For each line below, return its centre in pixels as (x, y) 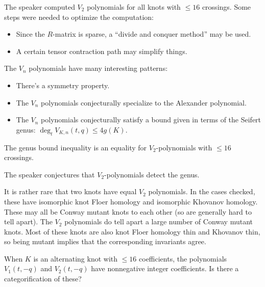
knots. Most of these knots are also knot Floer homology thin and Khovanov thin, (132, 231)
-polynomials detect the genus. (152, 174)
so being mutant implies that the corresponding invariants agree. (105, 241)
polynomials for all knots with (134, 7)
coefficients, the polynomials (183, 258)
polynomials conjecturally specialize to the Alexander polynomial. (144, 102)
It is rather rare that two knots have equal (70, 191)
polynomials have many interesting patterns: (98, 68)
